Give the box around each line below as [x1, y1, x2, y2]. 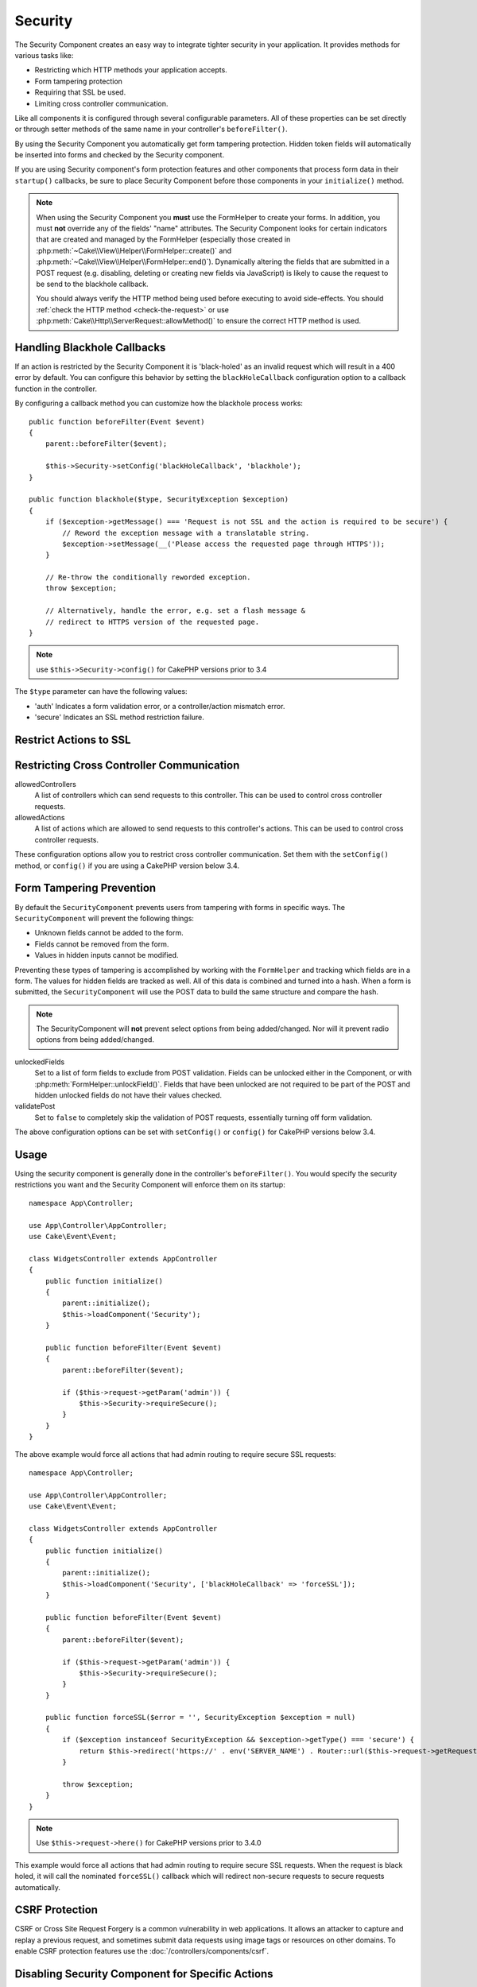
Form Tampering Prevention [14, 881, 157, 895]
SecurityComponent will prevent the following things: [14, 913, 195, 923]
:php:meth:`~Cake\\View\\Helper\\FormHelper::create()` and [36, 246, 232, 255]
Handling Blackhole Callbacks [14, 340, 166, 354]
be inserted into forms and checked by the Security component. [14, 150, 225, 160]
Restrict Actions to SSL [14, 733, 131, 746]
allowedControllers [14, 779, 77, 788]
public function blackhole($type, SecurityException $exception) [29, 495, 289, 504]
